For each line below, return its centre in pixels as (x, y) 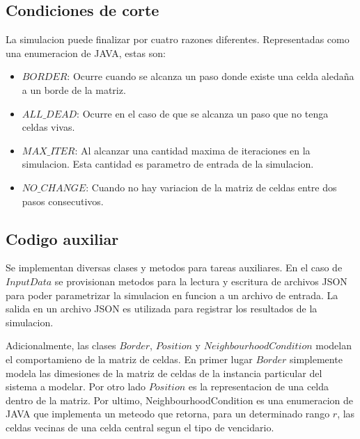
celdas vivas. (48, 127)
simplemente (316, 359)
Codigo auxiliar (62, 238)
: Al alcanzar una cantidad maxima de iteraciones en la (193, 150)
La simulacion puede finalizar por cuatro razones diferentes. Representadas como (178, 39)
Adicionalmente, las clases (61, 345)
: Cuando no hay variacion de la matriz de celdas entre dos (211, 187)
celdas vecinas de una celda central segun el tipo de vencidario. (140, 427)
